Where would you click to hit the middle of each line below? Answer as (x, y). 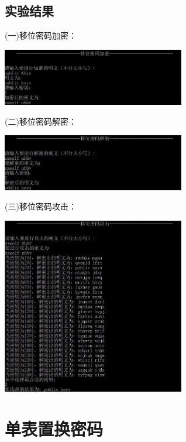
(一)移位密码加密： (41, 35)
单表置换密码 (54, 428)
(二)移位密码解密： (41, 121)
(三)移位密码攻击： (41, 206)
